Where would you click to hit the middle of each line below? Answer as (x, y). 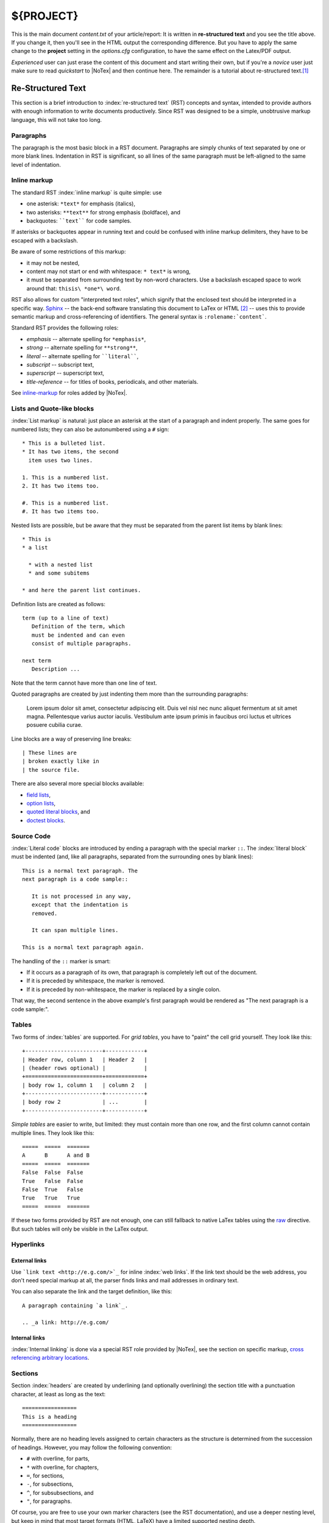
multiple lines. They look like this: (53, 1133)
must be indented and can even (78, 635)
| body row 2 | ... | (85, 1102)
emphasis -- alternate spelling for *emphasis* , (86, 339)
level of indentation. (36, 164)
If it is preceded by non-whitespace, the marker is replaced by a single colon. (124, 989)
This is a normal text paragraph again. (83, 948)
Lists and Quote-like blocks (53, 408)
